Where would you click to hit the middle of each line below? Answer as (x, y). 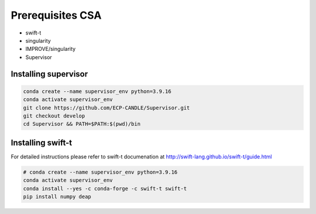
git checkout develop (54, 116)
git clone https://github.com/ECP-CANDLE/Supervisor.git (107, 108)
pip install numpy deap (57, 196)
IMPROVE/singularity (51, 49)
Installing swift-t (42, 142)
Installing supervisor (49, 74)
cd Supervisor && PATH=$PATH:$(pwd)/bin (82, 124)
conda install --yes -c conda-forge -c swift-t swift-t (105, 188)
